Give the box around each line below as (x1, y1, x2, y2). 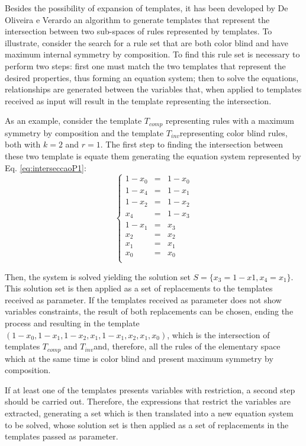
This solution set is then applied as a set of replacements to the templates (5, 282, 273, 294)
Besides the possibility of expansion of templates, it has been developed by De (5, 2, 288, 14)
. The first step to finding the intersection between (100, 138, 284, 150)
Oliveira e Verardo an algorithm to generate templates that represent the (5, 13, 270, 25)
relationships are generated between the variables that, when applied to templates (5, 83, 302, 95)
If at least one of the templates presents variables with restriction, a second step (5, 383, 295, 396)
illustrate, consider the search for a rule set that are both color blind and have (5, 36, 288, 49)
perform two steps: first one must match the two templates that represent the (5, 59, 286, 72)
